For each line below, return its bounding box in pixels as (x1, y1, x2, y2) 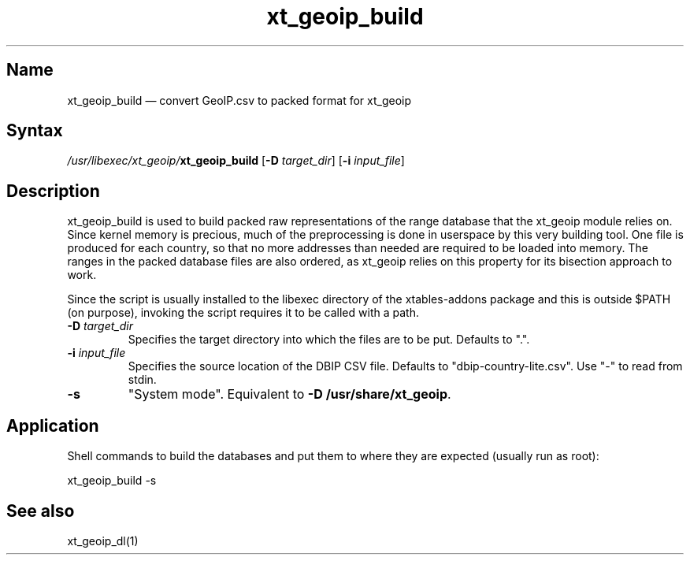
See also (6, 500, 75, 521)
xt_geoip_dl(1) (67, 533, 139, 548)
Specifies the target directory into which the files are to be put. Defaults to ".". (128, 333, 530, 347)
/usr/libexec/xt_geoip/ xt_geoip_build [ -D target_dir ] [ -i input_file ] (67, 154, 405, 168)
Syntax (6, 121, 63, 141)
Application (6, 415, 99, 436)
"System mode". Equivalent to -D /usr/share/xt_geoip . (128, 386, 451, 403)
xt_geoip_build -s (67, 474, 157, 488)
